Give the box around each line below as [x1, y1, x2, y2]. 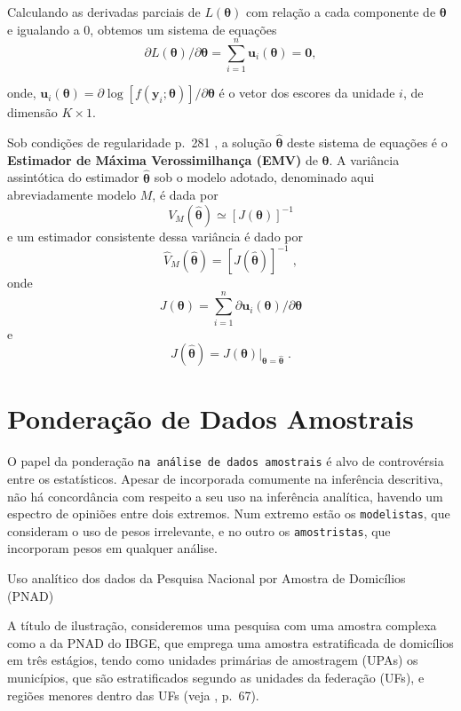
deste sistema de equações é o [287, 133, 448, 152]
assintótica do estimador [7, 168, 139, 186]
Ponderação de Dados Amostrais [7, 400, 414, 437]
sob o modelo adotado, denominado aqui [154, 168, 375, 186]
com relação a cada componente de [246, 3, 436, 20]
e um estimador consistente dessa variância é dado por [7, 226, 303, 245]
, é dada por [152, 186, 219, 204]
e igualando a [7, 20, 80, 38]
